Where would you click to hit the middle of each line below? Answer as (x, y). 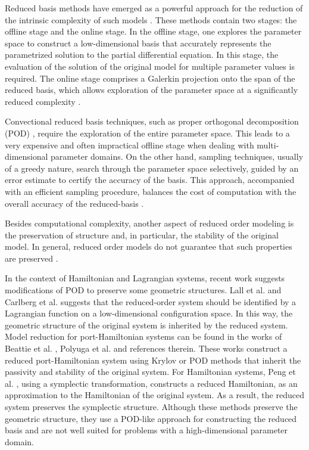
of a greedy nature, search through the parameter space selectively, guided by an (152, 168)
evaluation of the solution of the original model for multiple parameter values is (150, 66)
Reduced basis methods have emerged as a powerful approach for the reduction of (154, 8)
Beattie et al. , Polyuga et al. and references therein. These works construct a (146, 348)
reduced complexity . (43, 101)
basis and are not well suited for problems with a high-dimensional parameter (146, 430)
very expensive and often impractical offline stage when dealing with (129, 145)
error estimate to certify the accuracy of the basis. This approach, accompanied (150, 180)
